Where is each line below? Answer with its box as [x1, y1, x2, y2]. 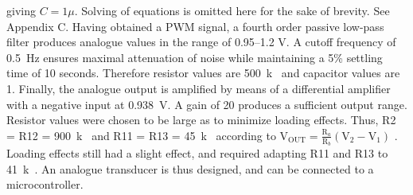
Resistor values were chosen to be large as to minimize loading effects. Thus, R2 [6, 111, 396, 128]
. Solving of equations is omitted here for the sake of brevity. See [74, 2, 390, 18]
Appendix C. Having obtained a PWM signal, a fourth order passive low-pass [6, 18, 384, 34]
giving [6, 2, 36, 18]
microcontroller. [6, 176, 84, 193]
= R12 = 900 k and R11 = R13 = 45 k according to [6, 127, 276, 143]
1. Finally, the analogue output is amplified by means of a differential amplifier [6, 80, 391, 96]
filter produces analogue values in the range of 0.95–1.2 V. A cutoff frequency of [6, 33, 396, 50]
